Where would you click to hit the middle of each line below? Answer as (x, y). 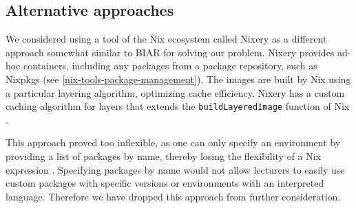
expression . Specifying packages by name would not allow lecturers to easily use (175, 169)
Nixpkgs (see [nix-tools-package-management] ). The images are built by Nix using (178, 79)
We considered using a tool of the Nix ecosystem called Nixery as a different (166, 39)
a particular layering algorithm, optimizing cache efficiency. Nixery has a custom (175, 92)
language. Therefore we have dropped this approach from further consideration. (173, 196)
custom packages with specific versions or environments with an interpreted (165, 183)
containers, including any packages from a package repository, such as (170, 66)
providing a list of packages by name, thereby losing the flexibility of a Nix (164, 156)
